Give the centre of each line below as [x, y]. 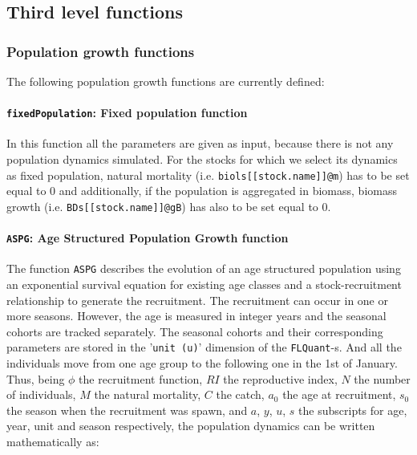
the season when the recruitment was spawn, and [127, 410]
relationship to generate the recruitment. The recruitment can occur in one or [197, 300]
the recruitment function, [141, 378]
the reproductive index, [280, 378]
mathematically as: [53, 442]
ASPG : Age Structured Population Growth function [148, 238]
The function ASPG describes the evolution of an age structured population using [204, 268]
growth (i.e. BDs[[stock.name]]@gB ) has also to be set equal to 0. [169, 206]
